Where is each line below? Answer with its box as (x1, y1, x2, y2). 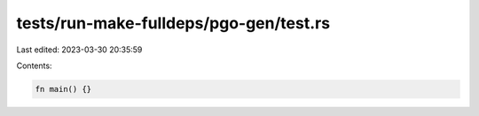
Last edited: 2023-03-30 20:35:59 (16, 44, 143, 55)
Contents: (16, 60, 52, 71)
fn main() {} (35, 84, 92, 94)
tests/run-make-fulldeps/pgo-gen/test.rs (16, 13, 331, 33)
